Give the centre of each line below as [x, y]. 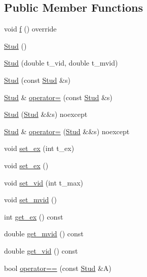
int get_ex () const [34, 216]
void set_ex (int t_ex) [39, 148]
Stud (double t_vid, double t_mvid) [61, 63]
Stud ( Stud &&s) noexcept [46, 114]
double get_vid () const [41, 250]
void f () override [30, 29]
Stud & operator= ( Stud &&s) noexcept [67, 131]
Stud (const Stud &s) [37, 80]
